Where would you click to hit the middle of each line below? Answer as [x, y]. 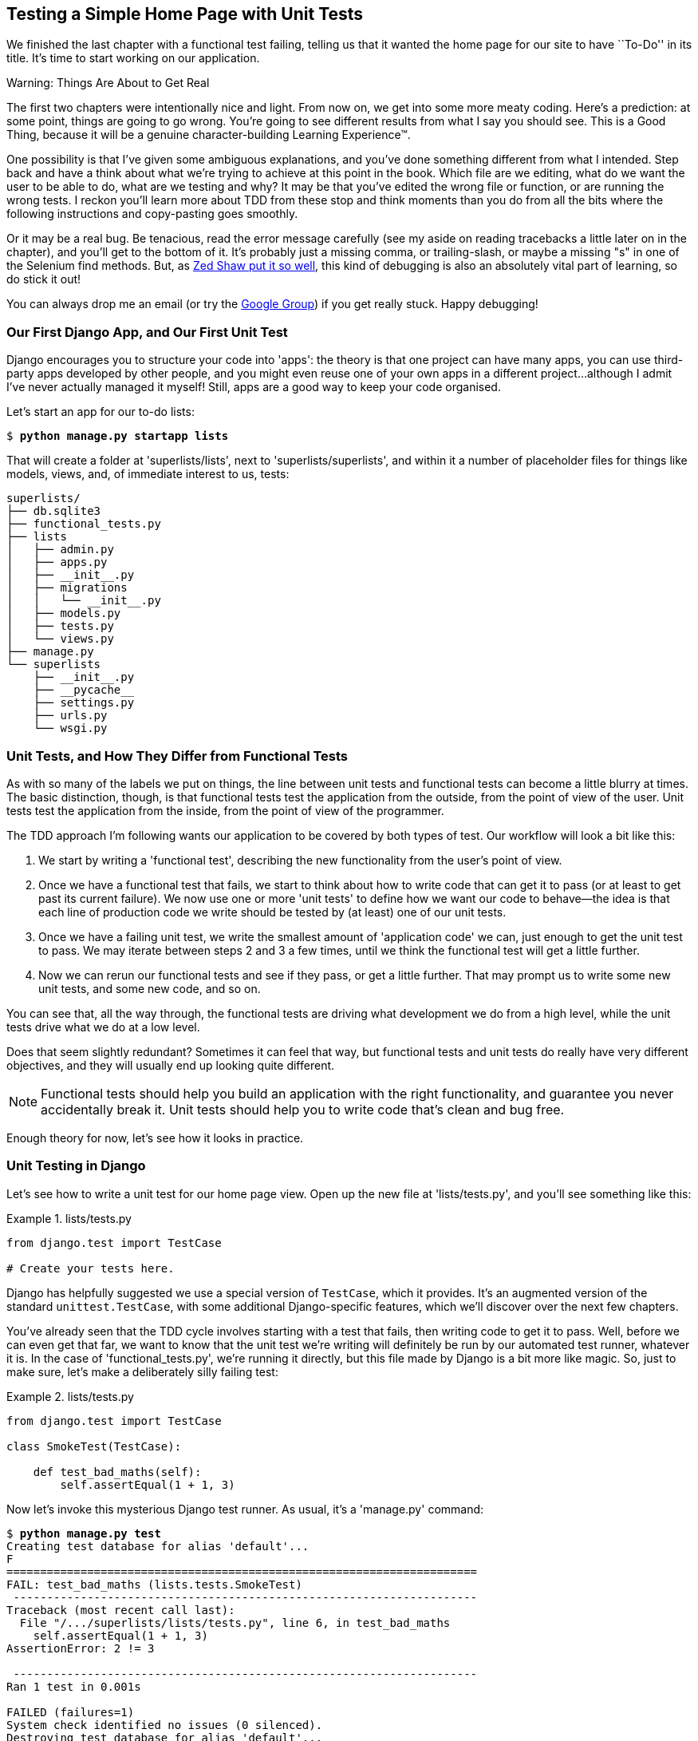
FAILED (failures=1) [71, 1712]
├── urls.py [70, 716]
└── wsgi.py [70, 728]
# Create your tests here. [91, 1268]
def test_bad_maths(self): [117, 1472]
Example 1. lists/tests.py [69, 1218]
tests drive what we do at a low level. [103, 1027]
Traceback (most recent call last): [121, 1610]
